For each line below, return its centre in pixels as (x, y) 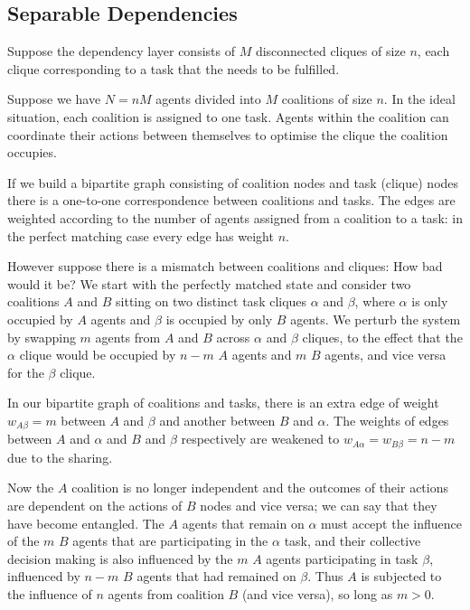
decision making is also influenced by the (120, 558)
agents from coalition (166, 593)
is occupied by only (219, 319)
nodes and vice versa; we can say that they (319, 505)
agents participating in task (342, 558)
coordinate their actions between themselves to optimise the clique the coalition (228, 134)
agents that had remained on (216, 576)
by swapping (42, 337)
